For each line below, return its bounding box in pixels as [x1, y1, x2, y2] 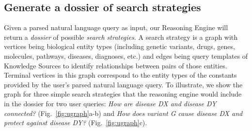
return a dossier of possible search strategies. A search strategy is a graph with [4, 32, 238, 42]
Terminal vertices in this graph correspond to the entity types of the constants [4, 70, 237, 80]
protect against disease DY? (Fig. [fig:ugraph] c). [4, 117, 147, 128]
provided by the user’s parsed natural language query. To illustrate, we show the [4, 79, 243, 89]
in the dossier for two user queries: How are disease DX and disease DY [4, 98, 217, 108]
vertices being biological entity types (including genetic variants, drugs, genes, [4, 41, 235, 51]
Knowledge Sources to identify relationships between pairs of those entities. [4, 60, 227, 70]
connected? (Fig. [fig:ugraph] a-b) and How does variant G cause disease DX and [4, 108, 243, 118]
